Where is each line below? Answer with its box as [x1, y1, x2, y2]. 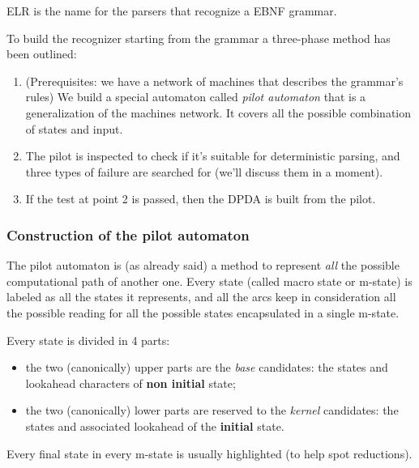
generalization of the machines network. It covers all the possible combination [25, 104, 412, 121]
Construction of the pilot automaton [6, 224, 250, 245]
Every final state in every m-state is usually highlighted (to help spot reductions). [6, 445, 413, 462]
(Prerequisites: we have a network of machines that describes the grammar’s [25, 72, 404, 89]
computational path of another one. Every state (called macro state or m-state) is [6, 272, 413, 289]
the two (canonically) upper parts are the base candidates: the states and [25, 359, 388, 376]
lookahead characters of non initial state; [25, 374, 236, 391]
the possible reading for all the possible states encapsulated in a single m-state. [6, 304, 400, 321]
